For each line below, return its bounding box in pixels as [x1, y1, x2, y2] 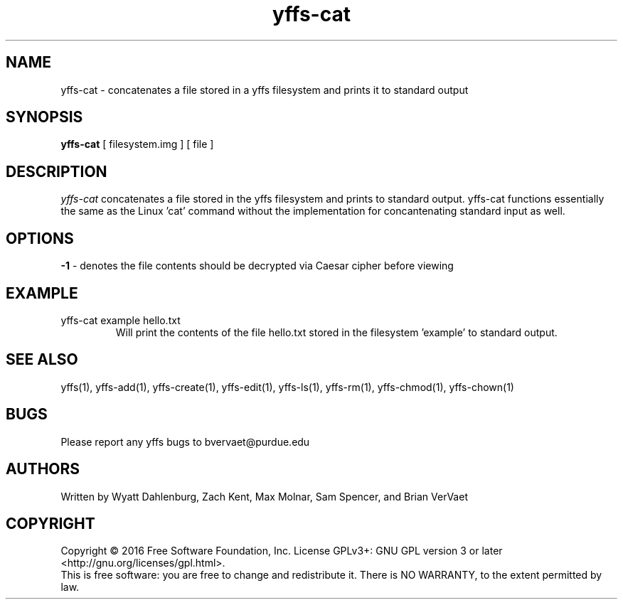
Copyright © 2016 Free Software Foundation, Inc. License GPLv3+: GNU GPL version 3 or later [60, 545, 503, 557]
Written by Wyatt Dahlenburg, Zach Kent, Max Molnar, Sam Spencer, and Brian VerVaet [60, 490, 468, 503]
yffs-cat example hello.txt [60, 314, 181, 326]
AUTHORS [6, 460, 80, 478]
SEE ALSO [6, 350, 78, 369]
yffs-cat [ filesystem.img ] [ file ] [60, 138, 214, 151]
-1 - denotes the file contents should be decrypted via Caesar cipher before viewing [60, 259, 454, 272]
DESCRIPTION [6, 162, 107, 181]
